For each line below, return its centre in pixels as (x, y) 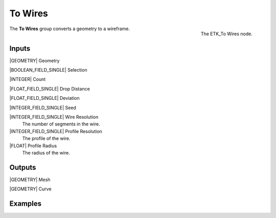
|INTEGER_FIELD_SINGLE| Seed (43, 107)
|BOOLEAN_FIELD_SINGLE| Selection (48, 70)
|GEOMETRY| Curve (30, 189)
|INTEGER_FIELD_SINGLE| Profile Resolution (56, 131)
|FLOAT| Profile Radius (33, 145)
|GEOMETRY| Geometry (34, 60)
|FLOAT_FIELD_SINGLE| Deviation (44, 98)
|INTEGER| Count (28, 79)
